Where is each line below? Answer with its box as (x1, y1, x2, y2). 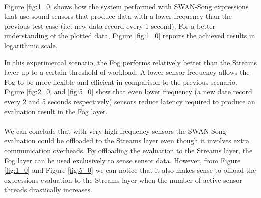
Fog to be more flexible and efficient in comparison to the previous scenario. (4, 76, 237, 87)
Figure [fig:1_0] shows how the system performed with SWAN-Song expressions (4, 1, 249, 11)
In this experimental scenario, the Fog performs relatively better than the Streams (4, 57, 257, 67)
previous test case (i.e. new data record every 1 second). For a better (4, 20, 216, 31)
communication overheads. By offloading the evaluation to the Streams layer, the (4, 145, 253, 155)
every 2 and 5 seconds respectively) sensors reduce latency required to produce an (4, 96, 255, 106)
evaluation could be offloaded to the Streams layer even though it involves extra (4, 135, 250, 146)
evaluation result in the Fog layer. (4, 106, 108, 116)
